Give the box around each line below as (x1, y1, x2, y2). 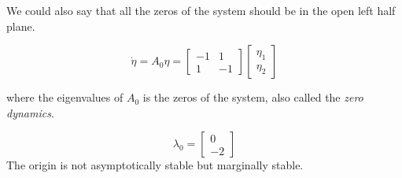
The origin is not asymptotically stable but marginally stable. (6, 157, 304, 173)
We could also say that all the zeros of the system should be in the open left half (6, 2, 396, 18)
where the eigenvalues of (6, 89, 124, 106)
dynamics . (6, 104, 54, 121)
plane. (6, 17, 35, 34)
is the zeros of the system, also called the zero (142, 89, 363, 106)
